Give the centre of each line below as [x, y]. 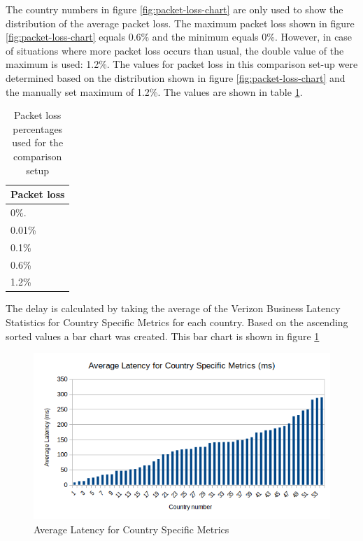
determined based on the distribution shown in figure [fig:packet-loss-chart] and [176, 77]
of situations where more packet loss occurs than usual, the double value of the [175, 50]
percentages [38, 128]
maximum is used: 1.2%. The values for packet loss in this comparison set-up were [182, 64]
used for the [38, 142]
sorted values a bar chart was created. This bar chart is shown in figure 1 [163, 336]
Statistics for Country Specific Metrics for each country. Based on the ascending [177, 322]
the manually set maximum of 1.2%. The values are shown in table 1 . [154, 91]
